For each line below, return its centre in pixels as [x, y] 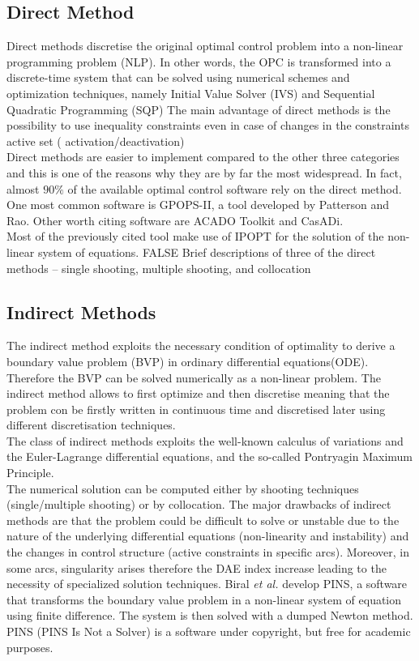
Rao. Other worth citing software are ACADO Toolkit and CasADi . [175, 220]
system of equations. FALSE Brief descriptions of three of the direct [207, 252]
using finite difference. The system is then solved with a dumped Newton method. [210, 615]
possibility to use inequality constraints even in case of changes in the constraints [208, 125]
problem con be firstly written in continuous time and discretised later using [196, 409]
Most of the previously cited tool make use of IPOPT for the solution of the [195, 236]
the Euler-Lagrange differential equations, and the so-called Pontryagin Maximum [210, 456]
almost [23, 188]
